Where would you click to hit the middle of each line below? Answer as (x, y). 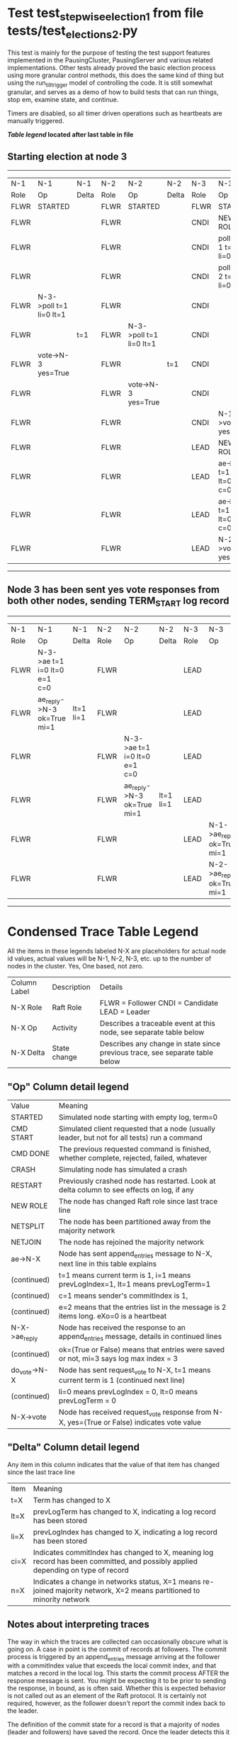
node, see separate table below (152, 1032)
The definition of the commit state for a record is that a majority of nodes (114, 1725)
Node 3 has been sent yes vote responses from (113, 590)
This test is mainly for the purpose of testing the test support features (109, 53)
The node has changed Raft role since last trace (138, 1201)
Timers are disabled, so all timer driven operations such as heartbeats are (115, 113)
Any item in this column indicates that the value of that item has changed (113, 1464)
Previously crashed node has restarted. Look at (137, 1181)
